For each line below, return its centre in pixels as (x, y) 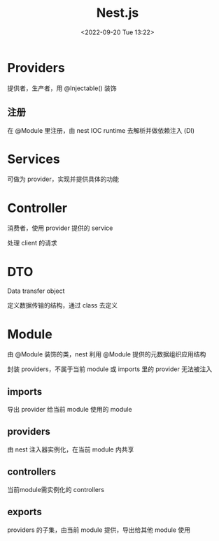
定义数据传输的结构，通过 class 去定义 (62, 305)
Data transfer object (36, 291)
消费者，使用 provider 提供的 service (60, 228)
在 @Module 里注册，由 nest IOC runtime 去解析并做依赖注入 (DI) (101, 130)
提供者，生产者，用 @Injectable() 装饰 (62, 88)
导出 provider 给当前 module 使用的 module (70, 410)
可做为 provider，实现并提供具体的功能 (63, 179)
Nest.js (118, 13)
